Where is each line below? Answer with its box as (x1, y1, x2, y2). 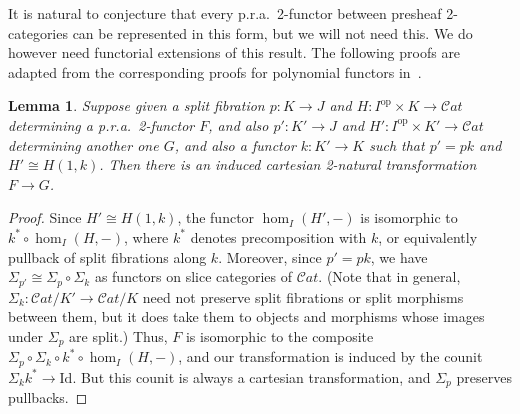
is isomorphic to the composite (185, 325, 374, 346)
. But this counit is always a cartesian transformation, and (72, 366, 431, 387)
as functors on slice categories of (94, 266, 293, 287)
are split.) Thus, (69, 325, 168, 346)
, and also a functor (174, 134, 296, 155)
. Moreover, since (218, 246, 322, 267)
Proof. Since (8, 207, 82, 228)
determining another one (8, 134, 159, 155)
